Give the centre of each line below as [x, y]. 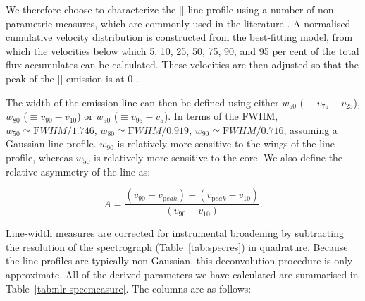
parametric [29, 23]
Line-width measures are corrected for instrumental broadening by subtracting [175, 233]
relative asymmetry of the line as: [78, 171]
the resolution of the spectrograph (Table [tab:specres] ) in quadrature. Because [177, 246]
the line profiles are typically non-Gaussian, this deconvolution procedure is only [179, 260]
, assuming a [310, 129]
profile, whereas [39, 157]
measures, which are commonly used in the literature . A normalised [203, 23]
